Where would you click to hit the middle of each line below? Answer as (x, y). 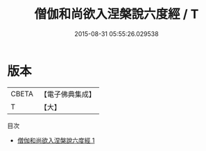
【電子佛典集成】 (68, 94)
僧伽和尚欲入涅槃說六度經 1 (56, 140)
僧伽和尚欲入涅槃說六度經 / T (117, 14)
